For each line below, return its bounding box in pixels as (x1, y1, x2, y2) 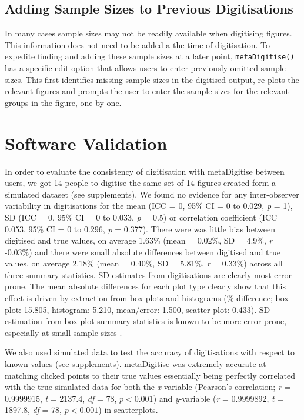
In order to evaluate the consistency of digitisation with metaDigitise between (5, 165, 285, 177)
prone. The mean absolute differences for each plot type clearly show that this (5, 280, 286, 292)
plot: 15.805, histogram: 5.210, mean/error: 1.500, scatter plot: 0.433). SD (5, 303, 270, 315)
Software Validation (5, 131, 168, 155)
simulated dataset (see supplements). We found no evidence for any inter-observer (5, 188, 299, 200)
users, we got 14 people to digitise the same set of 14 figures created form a (5, 176, 276, 189)
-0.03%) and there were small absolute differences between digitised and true (5, 245, 281, 258)
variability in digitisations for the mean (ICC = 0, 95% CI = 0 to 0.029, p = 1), (5, 199, 293, 212)
